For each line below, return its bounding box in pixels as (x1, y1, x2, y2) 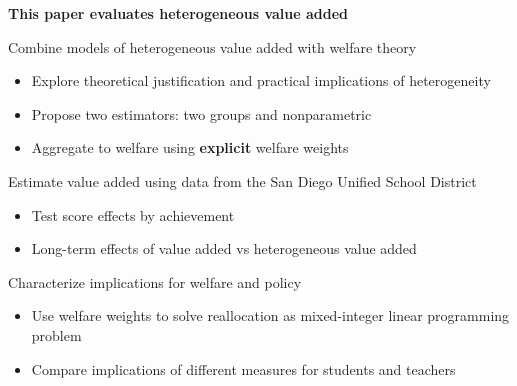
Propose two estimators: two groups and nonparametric (31, 103, 372, 124)
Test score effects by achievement (31, 204, 235, 225)
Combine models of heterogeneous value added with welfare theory (8, 36, 417, 57)
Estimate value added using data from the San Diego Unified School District (8, 170, 477, 191)
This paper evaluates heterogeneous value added (8, 3, 349, 23)
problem (31, 324, 82, 345)
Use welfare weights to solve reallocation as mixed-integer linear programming (31, 305, 510, 326)
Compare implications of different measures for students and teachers (31, 358, 456, 379)
